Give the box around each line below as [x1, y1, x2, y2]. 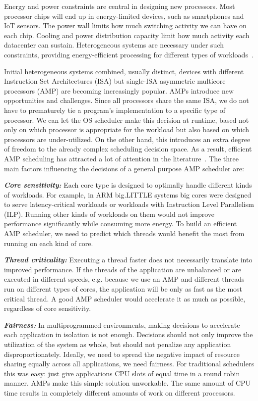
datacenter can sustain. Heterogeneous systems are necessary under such [4, 40, 224, 50]
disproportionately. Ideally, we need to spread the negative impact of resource [4, 349, 240, 359]
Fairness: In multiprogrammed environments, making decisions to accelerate [4, 319, 240, 330]
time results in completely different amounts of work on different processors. [4, 387, 235, 398]
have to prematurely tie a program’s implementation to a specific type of [4, 104, 225, 115]
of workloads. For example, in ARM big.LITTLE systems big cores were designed [4, 189, 252, 200]
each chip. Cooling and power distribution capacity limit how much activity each [4, 30, 250, 40]
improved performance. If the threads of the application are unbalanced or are [4, 264, 242, 274]
